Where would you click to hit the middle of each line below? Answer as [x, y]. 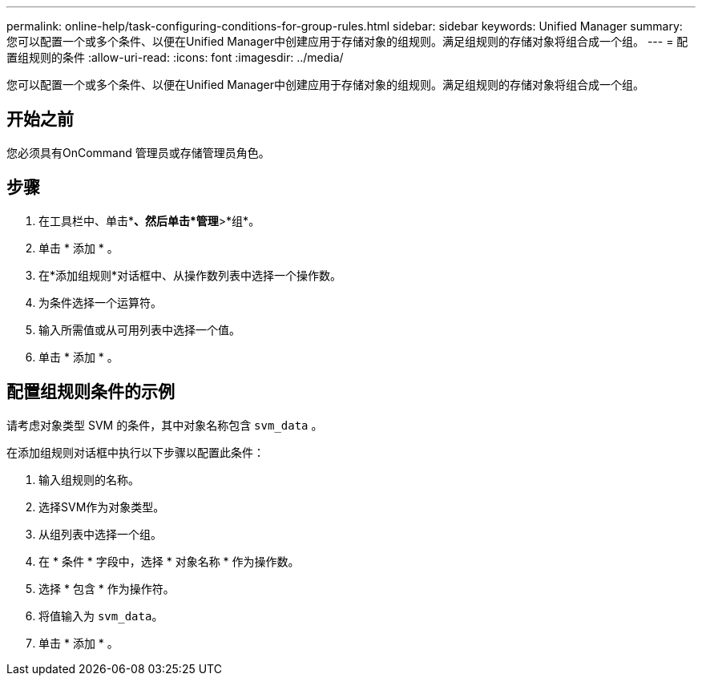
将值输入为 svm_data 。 [101, 615]
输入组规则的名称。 [89, 479]
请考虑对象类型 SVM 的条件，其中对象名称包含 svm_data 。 [165, 425]
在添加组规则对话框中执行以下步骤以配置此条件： [135, 452]
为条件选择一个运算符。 [100, 302]
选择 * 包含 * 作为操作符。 [107, 588]
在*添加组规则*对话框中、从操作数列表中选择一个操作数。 [190, 275]
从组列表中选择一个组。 [100, 534]
